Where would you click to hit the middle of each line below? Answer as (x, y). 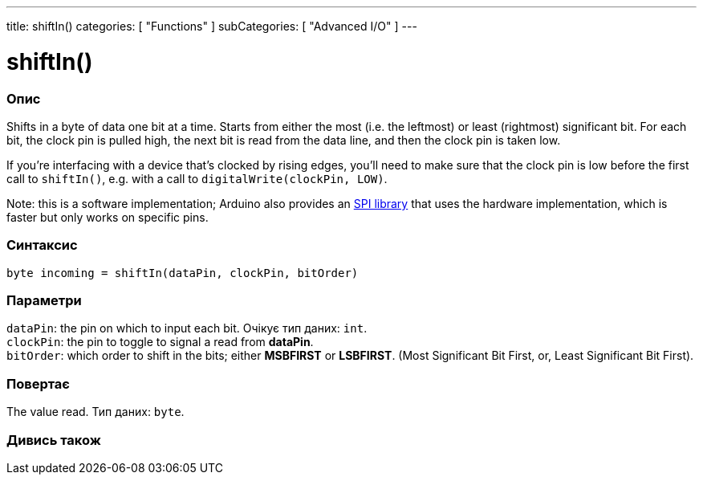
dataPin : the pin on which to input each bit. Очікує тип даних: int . (187, 328)
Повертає (38, 383)
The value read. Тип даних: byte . (95, 412)
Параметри (44, 300)
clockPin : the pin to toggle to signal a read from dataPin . (160, 342)
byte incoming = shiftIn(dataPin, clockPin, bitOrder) (183, 273)
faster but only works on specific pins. (108, 217)
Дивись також (54, 440)
